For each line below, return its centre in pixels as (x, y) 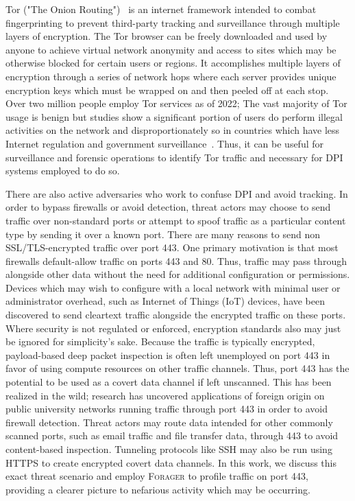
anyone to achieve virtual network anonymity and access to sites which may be (171, 49)
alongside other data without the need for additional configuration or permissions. (178, 274)
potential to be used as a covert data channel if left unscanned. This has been (169, 382)
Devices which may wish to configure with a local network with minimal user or (173, 287)
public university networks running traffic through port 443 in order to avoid (167, 409)
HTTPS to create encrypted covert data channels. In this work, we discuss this (171, 462)
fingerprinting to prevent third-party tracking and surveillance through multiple (173, 22)
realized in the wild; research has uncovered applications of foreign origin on (165, 395)
